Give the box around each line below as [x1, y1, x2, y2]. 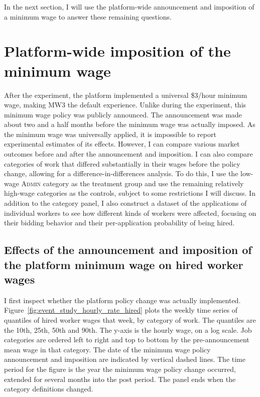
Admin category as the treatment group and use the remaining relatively [21, 178, 244, 188]
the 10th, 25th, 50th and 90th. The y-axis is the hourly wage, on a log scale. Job [4, 324, 252, 335]
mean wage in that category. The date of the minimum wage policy [4, 344, 211, 354]
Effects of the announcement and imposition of [4, 242, 252, 257]
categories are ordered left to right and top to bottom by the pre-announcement [4, 334, 249, 345]
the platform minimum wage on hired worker [4, 256, 243, 272]
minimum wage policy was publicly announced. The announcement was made [4, 109, 242, 119]
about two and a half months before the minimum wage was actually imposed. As [4, 119, 255, 129]
